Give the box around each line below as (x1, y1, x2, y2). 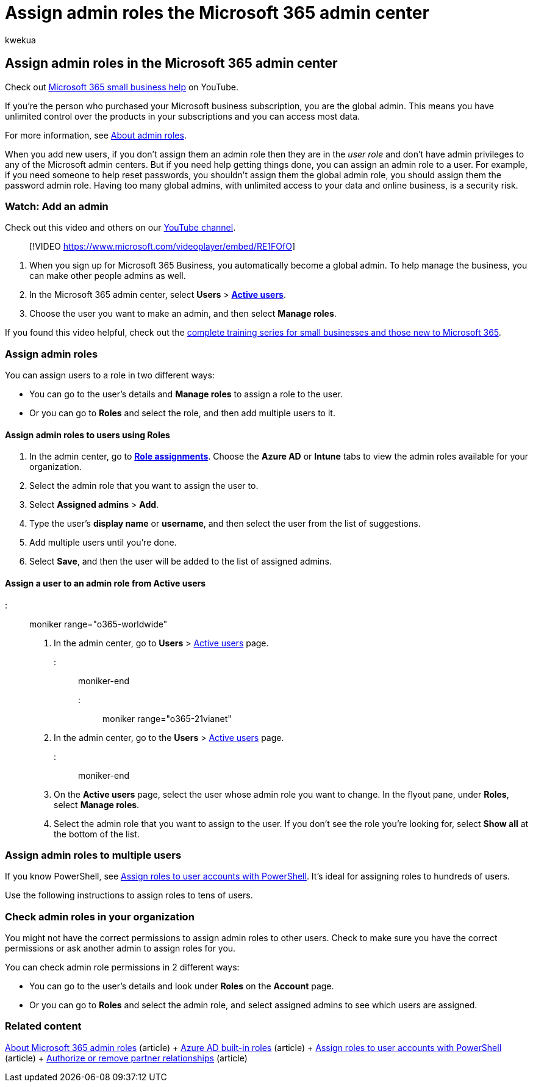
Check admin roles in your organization (5, 910, 195, 923)
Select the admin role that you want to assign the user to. (29, 480, 259, 491)
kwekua (5, 34, 36, 45)
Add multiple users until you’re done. (29, 537, 177, 548)
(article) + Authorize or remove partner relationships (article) (5, 1052, 248, 1063)
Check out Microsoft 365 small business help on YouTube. (5, 81, 238, 92)
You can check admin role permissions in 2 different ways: (5, 962, 240, 973)
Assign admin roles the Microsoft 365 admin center (5, 2, 429, 23)
